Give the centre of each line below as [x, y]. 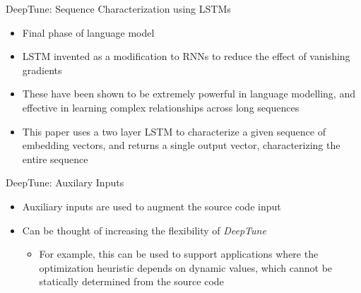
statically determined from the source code [131, 281]
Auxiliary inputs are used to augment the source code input [152, 206]
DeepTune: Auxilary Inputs [65, 183]
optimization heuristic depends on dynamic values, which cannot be [186, 267]
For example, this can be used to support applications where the [179, 254]
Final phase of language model [88, 32]
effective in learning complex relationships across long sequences [161, 107]
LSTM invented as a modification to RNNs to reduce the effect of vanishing [186, 56]
